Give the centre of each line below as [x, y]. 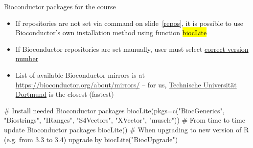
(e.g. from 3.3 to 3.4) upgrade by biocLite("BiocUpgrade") [91, 139]
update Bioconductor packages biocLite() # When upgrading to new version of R [126, 129]
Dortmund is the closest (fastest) [65, 94]
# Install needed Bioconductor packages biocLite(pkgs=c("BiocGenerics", [114, 110]
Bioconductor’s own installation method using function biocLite [111, 32]
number [27, 58]
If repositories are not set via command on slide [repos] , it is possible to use [129, 23]
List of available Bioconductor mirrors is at [80, 74]
